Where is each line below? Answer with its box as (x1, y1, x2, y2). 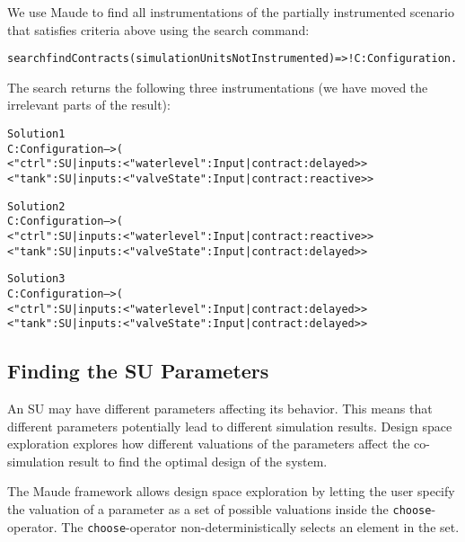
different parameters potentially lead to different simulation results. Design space (7, 416, 452, 435)
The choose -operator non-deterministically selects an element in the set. (61, 517, 460, 536)
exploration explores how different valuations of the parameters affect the (7, 434, 410, 453)
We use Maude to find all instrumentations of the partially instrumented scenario (7, 3, 454, 21)
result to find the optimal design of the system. (68, 451, 328, 470)
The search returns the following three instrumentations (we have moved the (7, 77, 428, 96)
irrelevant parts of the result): (7, 95, 171, 114)
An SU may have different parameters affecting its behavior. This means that (7, 399, 433, 418)
